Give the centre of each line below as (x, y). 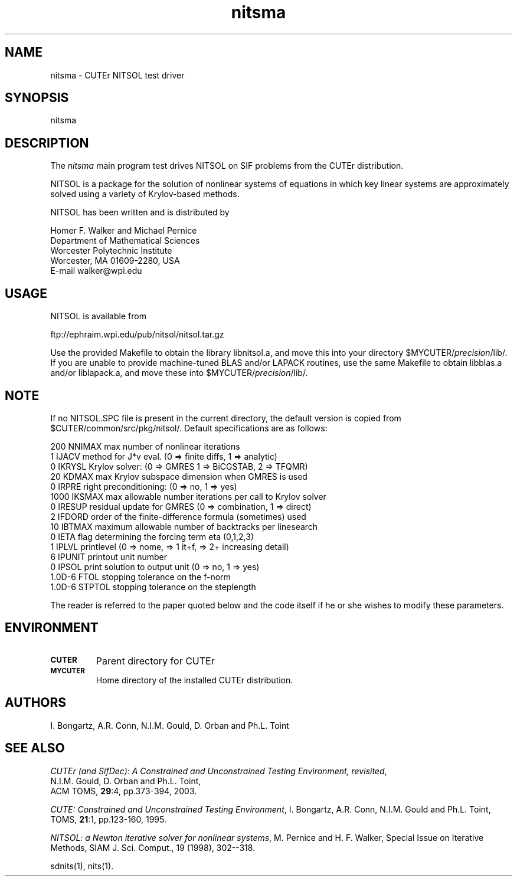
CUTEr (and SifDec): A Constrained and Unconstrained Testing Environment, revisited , (219, 771)
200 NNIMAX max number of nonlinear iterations (145, 446)
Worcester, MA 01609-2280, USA (115, 261)
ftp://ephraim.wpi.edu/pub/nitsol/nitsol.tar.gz (137, 335)
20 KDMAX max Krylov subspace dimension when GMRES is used (179, 476)
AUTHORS (36, 703)
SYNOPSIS (37, 98)
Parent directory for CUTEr (155, 661)
